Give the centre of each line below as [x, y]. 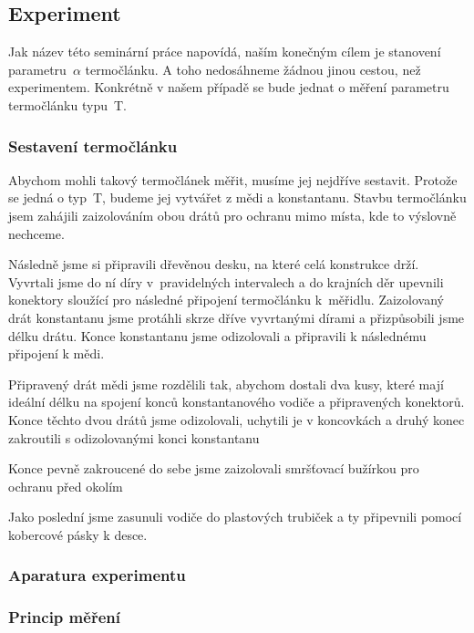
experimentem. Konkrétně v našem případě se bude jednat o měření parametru [229, 87]
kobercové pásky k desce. [78, 534]
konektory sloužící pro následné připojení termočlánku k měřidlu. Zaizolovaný [226, 300]
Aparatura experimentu [97, 575]
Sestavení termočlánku [93, 145]
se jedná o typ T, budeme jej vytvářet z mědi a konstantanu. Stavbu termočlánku [237, 197]
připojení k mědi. [57, 353]
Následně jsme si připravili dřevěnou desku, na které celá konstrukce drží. [214, 264]
